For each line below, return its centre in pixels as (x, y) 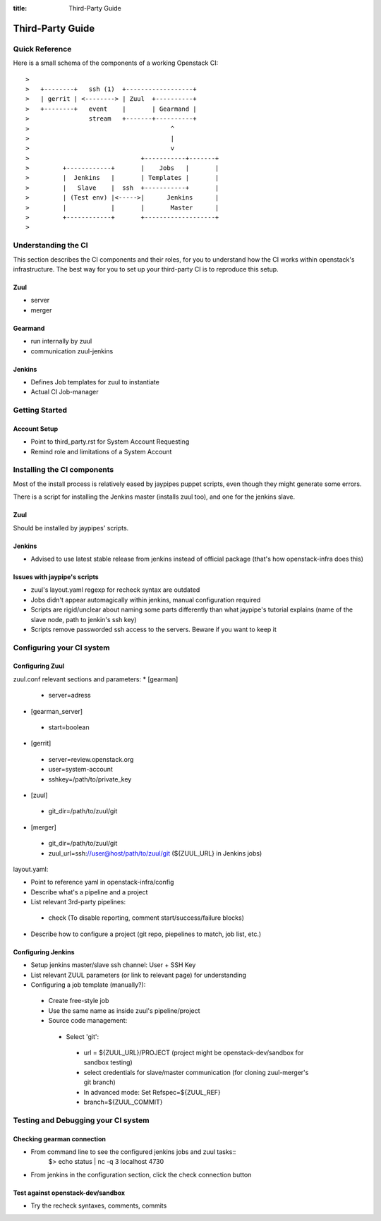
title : (20, 8)
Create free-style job (79, 1001)
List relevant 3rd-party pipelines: (78, 902)
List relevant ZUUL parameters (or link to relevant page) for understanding (139, 975)
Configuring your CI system (62, 648)
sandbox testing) (108, 1062)
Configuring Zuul (39, 666)
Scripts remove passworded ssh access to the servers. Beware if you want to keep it (153, 629)
